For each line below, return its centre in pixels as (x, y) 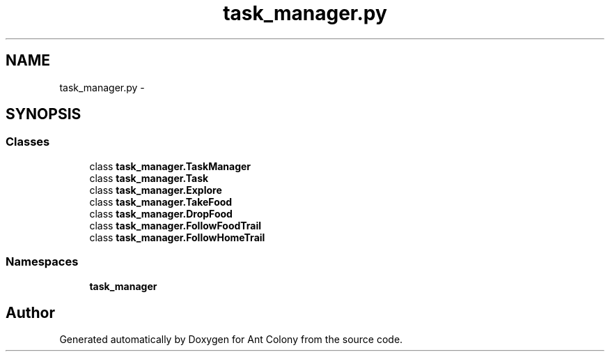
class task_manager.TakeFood (161, 202)
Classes (28, 142)
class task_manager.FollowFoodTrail (175, 225)
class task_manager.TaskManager (170, 166)
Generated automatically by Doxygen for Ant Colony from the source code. (231, 340)
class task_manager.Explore (156, 190)
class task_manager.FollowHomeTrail (177, 237)
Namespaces (42, 262)
